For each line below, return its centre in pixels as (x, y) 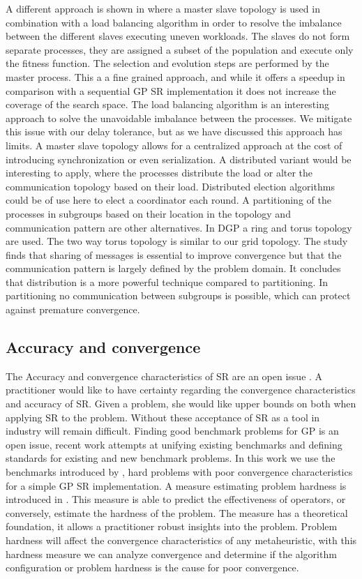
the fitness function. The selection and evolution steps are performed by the (167, 63)
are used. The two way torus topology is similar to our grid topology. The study (177, 241)
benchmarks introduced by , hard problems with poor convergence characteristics (179, 472)
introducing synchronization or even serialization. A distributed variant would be (179, 159)
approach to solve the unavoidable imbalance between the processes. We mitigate (179, 118)
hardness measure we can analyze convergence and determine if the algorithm (171, 554)
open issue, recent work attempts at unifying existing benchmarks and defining (174, 444)
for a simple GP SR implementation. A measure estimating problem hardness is (176, 485)
